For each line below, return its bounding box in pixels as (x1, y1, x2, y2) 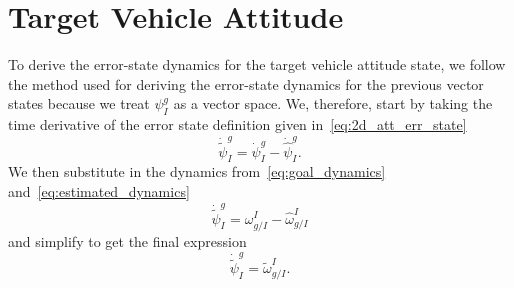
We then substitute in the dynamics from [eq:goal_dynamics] (8, 161, 386, 182)
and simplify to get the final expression (8, 230, 247, 251)
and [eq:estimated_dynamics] (8, 181, 190, 202)
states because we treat (8, 93, 150, 114)
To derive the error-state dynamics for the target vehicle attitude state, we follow (8, 54, 506, 75)
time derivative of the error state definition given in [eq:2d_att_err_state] (8, 114, 467, 135)
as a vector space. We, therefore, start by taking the (173, 93, 493, 114)
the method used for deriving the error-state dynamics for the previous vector (8, 73, 484, 94)
